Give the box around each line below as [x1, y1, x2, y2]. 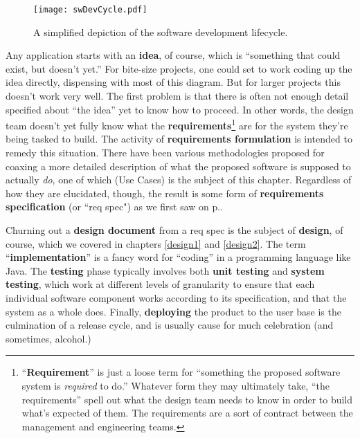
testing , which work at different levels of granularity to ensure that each [6, 277, 315, 291]
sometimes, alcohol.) [6, 331, 91, 345]
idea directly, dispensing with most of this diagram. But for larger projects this [6, 75, 341, 89]
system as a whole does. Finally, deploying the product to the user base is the [6, 304, 341, 318]
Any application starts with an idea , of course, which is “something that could [6, 48, 341, 62]
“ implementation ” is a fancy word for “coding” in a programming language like [6, 250, 351, 264]
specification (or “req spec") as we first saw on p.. [6, 199, 224, 214]
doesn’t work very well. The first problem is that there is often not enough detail [6, 89, 349, 103]
